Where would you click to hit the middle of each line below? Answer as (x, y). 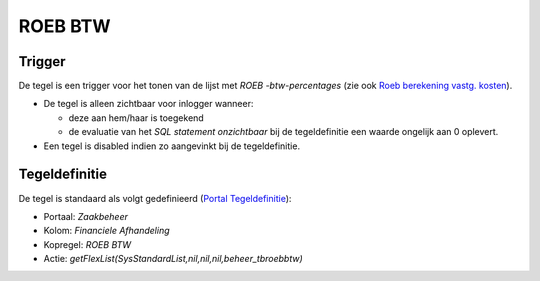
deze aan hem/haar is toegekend (136, 117)
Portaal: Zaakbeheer (86, 216)
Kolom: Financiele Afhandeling (106, 231)
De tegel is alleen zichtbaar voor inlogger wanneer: (148, 104)
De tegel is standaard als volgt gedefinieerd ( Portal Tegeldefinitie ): (155, 198)
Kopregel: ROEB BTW (87, 244)
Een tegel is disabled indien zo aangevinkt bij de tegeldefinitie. (171, 146)
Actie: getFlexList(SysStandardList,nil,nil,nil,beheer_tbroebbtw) (173, 259)
